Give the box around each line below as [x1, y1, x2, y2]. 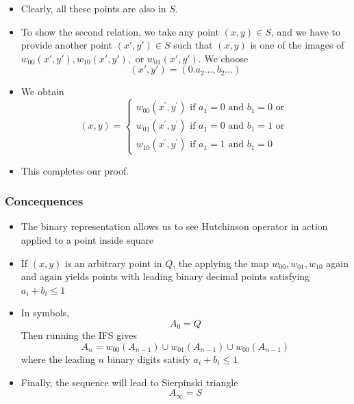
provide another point [21, 38, 112, 52]
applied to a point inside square [21, 232, 154, 247]
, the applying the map [173, 255, 269, 270]
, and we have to [270, 24, 340, 38]
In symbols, [21, 305, 69, 320]
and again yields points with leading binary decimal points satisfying [21, 269, 310, 283]
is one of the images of [250, 38, 344, 52]
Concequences [5, 192, 84, 210]
